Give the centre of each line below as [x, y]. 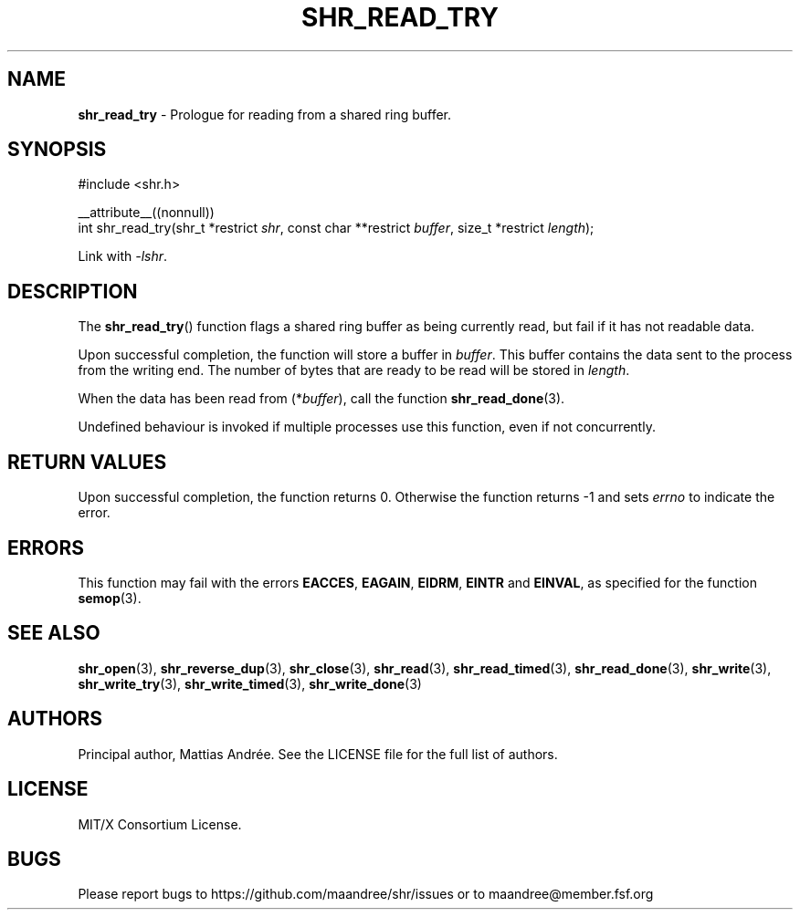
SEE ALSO [54, 633]
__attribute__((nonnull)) [146, 213]
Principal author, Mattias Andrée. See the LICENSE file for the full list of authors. [318, 754]
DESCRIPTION [73, 291]
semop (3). [110, 598]
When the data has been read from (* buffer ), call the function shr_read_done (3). [321, 399]
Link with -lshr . [123, 256]
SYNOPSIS [57, 150]
